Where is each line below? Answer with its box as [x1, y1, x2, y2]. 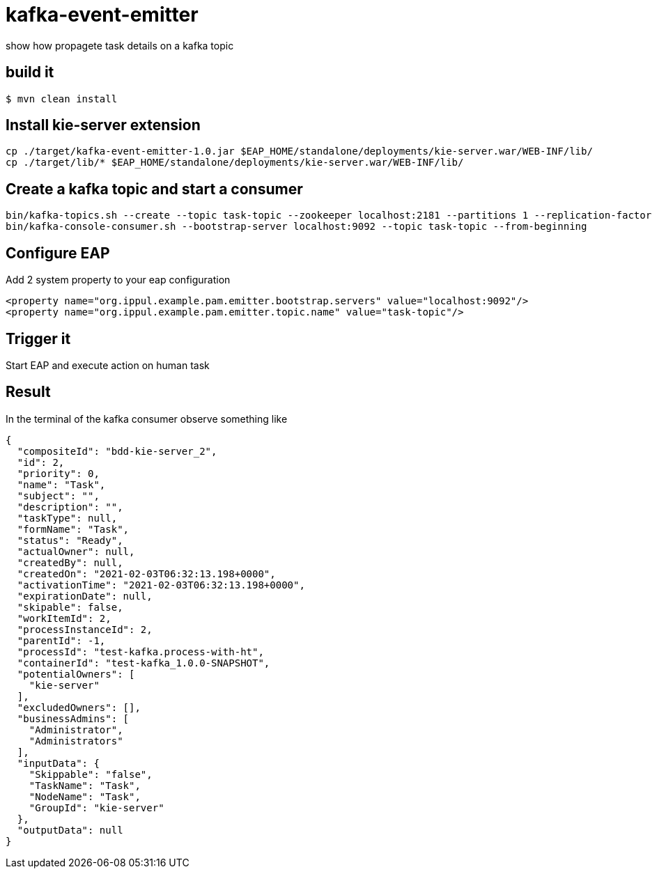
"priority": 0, [17, 467, 100, 479]
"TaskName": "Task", [29, 779, 141, 791]
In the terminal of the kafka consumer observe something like [6, 412, 288, 425]
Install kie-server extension [6, 116, 201, 134]
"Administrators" [29, 735, 123, 747]
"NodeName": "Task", [29, 790, 141, 802]
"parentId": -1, [17, 634, 106, 646]
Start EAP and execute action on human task [6, 359, 210, 371]
